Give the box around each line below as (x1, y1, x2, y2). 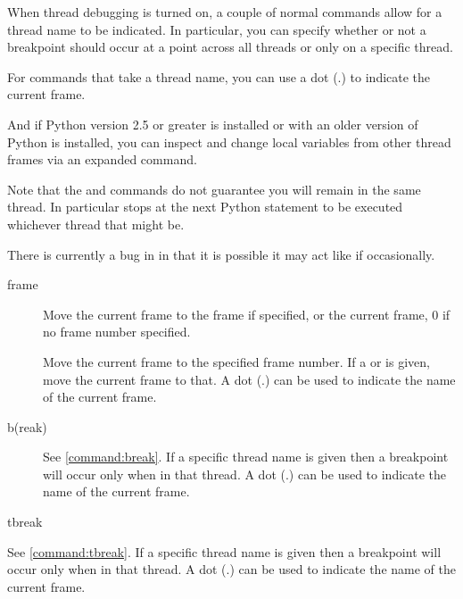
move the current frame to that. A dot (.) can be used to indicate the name (43, 370, 456, 388)
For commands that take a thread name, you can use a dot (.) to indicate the (7, 67, 431, 86)
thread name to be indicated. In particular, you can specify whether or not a (7, 20, 426, 38)
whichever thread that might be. (7, 214, 185, 233)
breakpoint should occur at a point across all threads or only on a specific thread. (7, 37, 453, 56)
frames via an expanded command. (7, 150, 197, 169)
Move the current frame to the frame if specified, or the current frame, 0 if (43, 304, 451, 323)
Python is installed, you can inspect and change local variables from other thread (7, 132, 451, 151)
